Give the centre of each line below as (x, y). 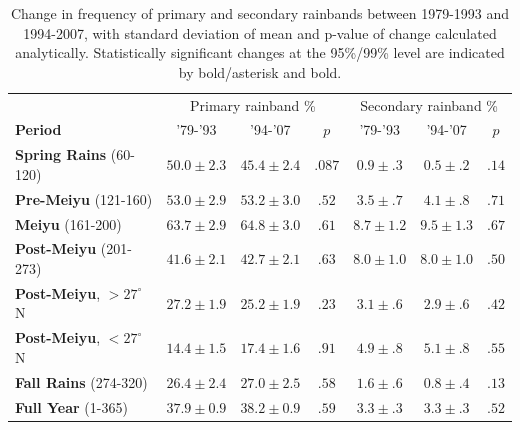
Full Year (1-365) (71, 406)
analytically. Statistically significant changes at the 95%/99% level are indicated (260, 52)
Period (38, 129)
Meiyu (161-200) (68, 223)
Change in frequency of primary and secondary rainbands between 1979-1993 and (260, 13)
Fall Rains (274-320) (81, 381)
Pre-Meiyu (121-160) (84, 198)
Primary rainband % (253, 104)
